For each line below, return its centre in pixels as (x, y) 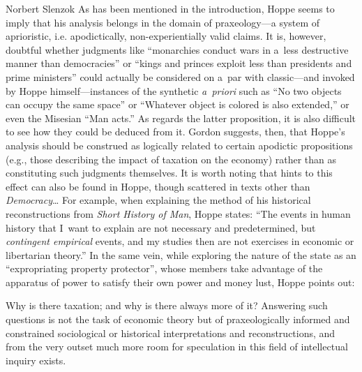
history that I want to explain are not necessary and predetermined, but (161, 227)
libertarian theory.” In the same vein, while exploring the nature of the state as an (181, 254)
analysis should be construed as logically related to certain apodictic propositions (179, 145)
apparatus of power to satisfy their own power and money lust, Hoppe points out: (180, 282)
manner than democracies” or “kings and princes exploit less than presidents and (179, 63)
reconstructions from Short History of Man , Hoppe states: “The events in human (178, 213)
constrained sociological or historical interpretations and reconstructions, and (171, 333)
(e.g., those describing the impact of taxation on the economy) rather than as (171, 159)
